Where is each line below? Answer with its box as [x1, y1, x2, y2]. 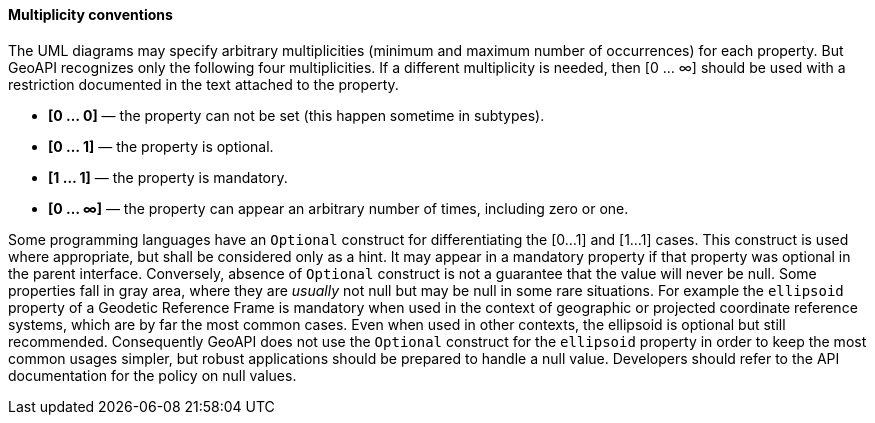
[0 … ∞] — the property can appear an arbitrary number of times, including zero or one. [48, 199, 629, 217]
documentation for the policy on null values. [8, 366, 297, 384]
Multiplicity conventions [8, 6, 173, 23]
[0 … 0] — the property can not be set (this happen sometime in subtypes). [48, 106, 545, 124]
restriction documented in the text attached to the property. [8, 75, 399, 93]
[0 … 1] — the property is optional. [48, 137, 274, 155]
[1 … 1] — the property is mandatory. [48, 168, 288, 186]
